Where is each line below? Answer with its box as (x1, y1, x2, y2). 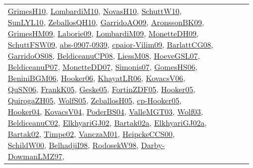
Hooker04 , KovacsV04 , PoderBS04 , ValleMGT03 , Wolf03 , (8, 106, 203, 117)
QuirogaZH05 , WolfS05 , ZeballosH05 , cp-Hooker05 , (8, 95, 182, 106)
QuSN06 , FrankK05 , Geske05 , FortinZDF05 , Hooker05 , (8, 84, 196, 95)
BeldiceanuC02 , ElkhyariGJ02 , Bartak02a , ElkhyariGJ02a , (8, 117, 207, 128)
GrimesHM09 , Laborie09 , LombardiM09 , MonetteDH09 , (8, 28, 199, 39)
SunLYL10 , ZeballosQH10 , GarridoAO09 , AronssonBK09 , (8, 17, 204, 28)
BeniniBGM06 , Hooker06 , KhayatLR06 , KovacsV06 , (8, 72, 185, 84)
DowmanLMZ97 (8, 151, 63, 162)
